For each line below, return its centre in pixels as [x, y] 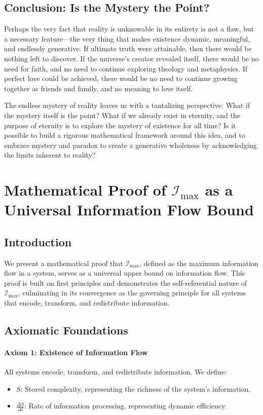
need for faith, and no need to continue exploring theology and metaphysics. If [126, 68]
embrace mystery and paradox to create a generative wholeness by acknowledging [130, 145]
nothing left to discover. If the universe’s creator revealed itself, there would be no [131, 58]
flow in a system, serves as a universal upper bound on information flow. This [125, 273]
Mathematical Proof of [85, 190]
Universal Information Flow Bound [129, 210]
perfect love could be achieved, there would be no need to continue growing [121, 78]
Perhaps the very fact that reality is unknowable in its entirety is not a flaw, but [129, 29]
